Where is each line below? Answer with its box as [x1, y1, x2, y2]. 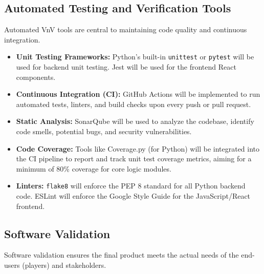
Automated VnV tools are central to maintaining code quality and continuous [4, 24, 247, 35]
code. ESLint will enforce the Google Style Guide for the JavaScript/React [16, 191, 251, 201]
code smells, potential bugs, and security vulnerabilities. [16, 126, 192, 137]
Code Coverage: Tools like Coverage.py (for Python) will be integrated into [16, 143, 260, 154]
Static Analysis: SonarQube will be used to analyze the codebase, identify [16, 116, 254, 127]
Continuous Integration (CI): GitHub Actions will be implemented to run [16, 89, 260, 99]
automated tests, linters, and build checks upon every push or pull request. [16, 98, 251, 109]
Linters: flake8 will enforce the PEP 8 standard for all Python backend [16, 180, 246, 191]
